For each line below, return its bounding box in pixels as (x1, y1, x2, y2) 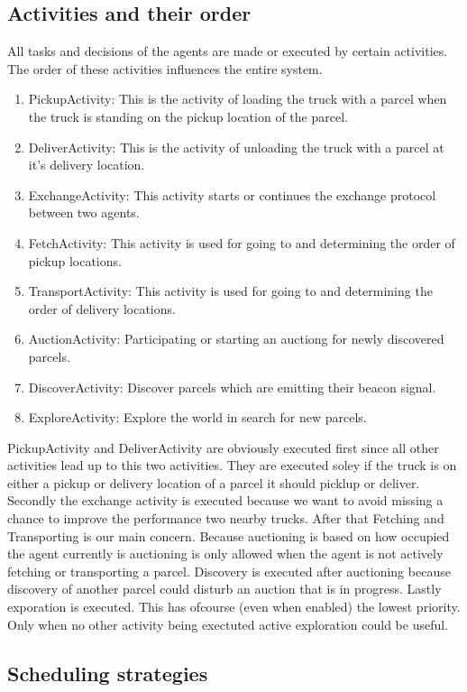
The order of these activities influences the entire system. (7, 59, 323, 78)
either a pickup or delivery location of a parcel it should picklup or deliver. (7, 473, 420, 492)
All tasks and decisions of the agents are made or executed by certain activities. (7, 42, 448, 60)
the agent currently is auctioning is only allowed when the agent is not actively (7, 544, 444, 563)
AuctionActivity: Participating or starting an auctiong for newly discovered (28, 329, 444, 348)
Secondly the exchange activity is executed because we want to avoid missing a (7, 491, 444, 510)
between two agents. (28, 203, 140, 222)
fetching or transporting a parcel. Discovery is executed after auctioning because (7, 561, 451, 580)
